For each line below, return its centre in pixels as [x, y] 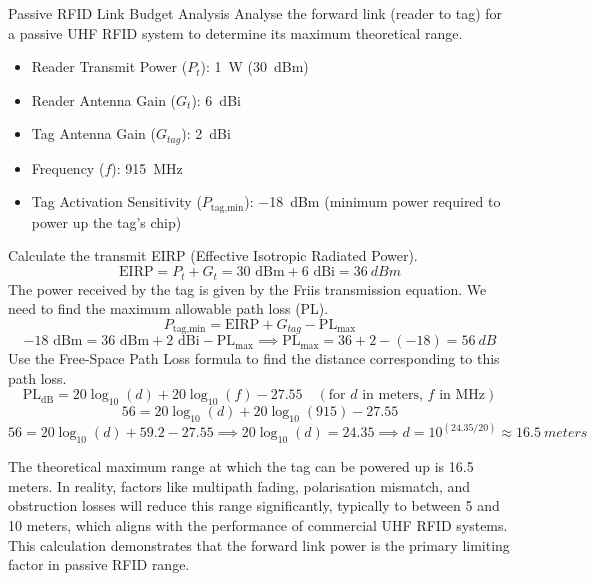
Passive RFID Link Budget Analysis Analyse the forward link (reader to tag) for [255, 13]
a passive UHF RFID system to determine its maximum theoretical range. [235, 32]
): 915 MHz [147, 167]
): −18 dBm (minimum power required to [372, 201]
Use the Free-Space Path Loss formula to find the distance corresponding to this [254, 358]
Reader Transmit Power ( [109, 66]
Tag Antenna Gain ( [93, 133]
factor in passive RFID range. [99, 564]
